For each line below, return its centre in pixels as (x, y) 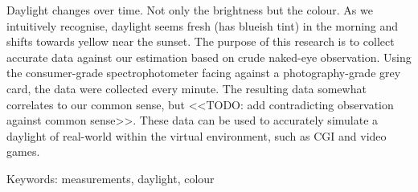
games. (23, 151)
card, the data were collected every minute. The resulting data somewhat (186, 88)
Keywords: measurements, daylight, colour (111, 178)
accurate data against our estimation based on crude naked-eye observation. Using (209, 57)
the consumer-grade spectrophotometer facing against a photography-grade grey (204, 73)
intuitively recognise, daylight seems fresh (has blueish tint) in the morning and (203, 25)
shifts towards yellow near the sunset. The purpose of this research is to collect (201, 41)
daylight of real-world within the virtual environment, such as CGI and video (197, 135)
